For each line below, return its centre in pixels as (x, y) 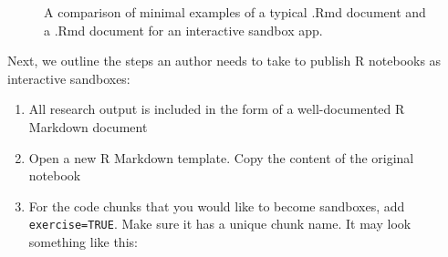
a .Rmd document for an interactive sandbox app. (183, 30)
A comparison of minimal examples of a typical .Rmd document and (235, 12)
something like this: (83, 242)
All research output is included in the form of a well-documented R (217, 109)
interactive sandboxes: (69, 78)
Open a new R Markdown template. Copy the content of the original (221, 157)
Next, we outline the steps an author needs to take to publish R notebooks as (224, 61)
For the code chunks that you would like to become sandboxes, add (217, 206)
